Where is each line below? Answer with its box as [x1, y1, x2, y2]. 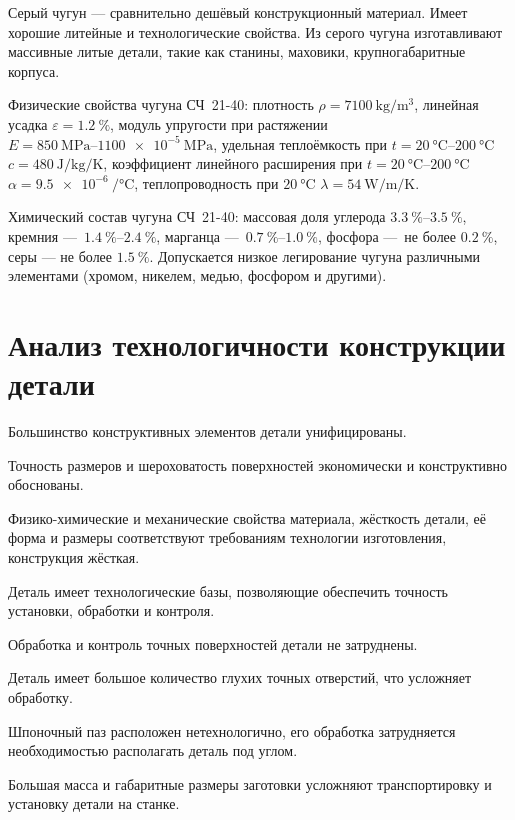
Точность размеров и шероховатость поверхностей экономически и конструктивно [8, 454, 508, 475]
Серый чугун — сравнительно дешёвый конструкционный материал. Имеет [8, 2, 468, 22]
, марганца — [156, 225, 239, 246]
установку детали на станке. [8, 793, 180, 814]
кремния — [8, 225, 77, 246]
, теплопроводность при [134, 172, 279, 193]
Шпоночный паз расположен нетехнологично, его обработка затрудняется [8, 720, 456, 741]
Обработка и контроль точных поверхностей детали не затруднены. [8, 633, 418, 654]
